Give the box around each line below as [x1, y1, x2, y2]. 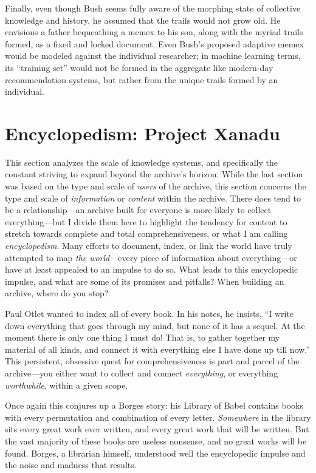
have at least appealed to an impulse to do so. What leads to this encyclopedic [5, 263, 298, 276]
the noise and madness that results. [5, 458, 137, 471]
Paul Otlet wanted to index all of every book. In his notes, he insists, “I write [5, 307, 294, 319]
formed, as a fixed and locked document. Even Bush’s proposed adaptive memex [5, 37, 304, 50]
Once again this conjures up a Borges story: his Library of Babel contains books [5, 399, 303, 412]
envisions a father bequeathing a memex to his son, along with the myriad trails [5, 26, 303, 38]
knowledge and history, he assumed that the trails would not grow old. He [5, 13, 281, 26]
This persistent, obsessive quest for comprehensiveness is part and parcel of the [5, 355, 300, 367]
